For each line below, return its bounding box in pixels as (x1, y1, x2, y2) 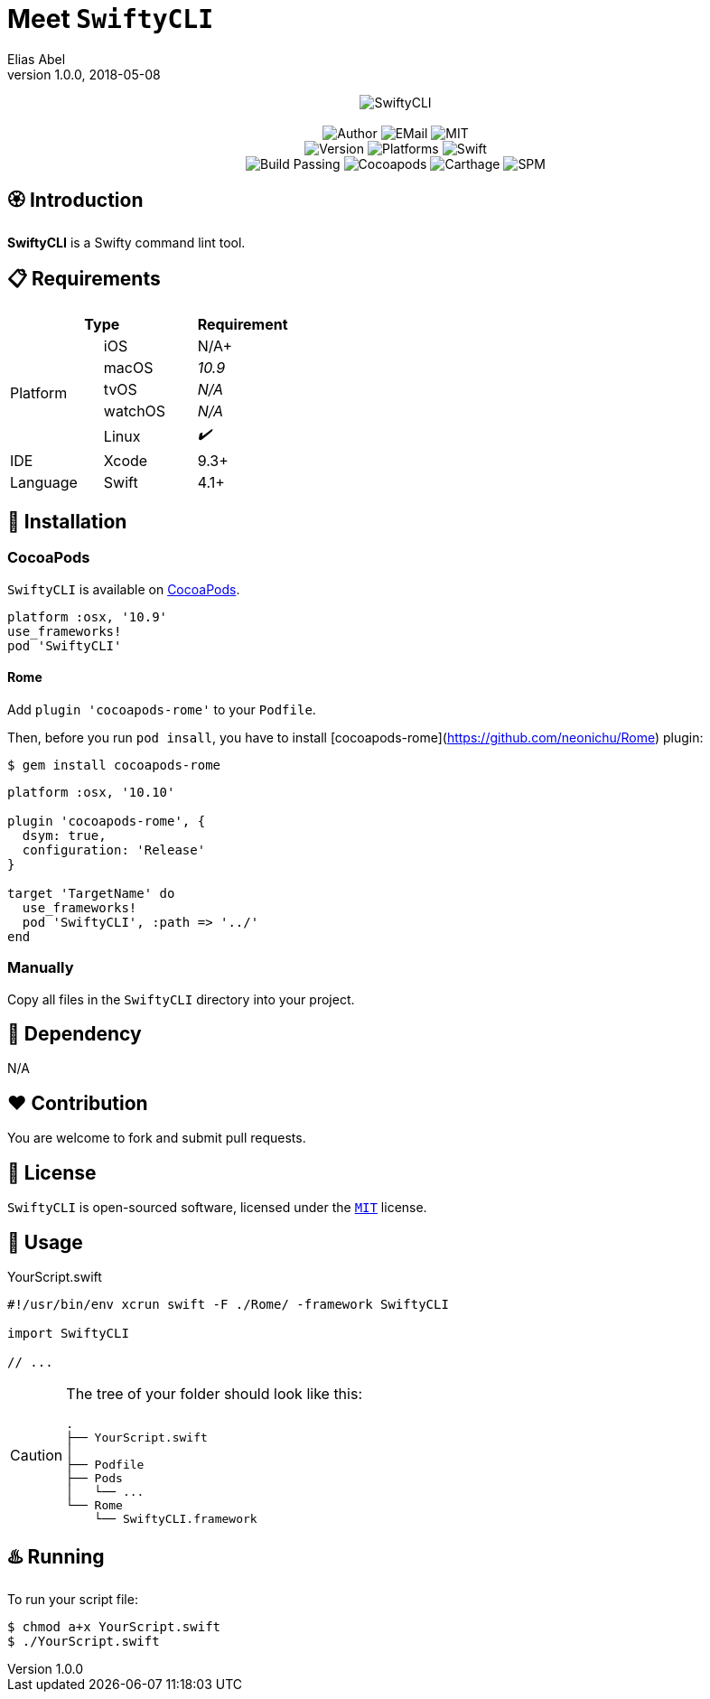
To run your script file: (7, 1591, 138, 1607)
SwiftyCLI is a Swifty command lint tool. (7, 234, 246, 250)
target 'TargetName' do (7, 885, 175, 901)
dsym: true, (22, 827, 107, 843)
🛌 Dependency (7, 1022, 142, 1046)
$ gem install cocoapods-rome (7, 757, 221, 772)
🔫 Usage (7, 1230, 83, 1254)
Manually (7, 958, 74, 977)
